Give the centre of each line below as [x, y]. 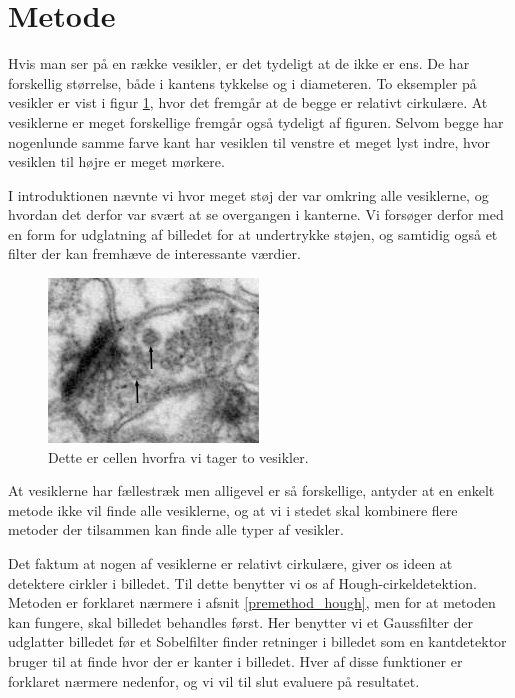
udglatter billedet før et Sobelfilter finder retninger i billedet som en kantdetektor [257, 641]
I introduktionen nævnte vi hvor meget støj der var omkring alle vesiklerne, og [248, 194]
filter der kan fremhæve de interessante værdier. [154, 253]
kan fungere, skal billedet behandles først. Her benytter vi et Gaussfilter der [241, 621]
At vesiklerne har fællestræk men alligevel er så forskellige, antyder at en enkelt [251, 490]
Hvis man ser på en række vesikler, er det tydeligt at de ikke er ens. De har [239, 63]
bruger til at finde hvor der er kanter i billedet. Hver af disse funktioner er [235, 661]
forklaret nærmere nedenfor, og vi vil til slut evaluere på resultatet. [214, 680]
